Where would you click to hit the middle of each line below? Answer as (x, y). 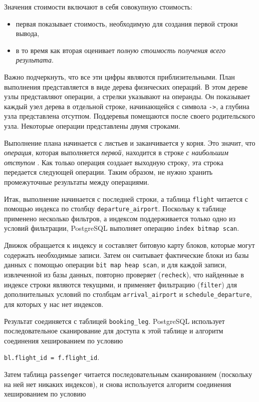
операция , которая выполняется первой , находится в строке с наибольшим (116, 152)
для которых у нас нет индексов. (54, 304)
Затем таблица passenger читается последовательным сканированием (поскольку (128, 374)
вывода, (28, 33)
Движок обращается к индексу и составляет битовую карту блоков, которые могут (129, 245)
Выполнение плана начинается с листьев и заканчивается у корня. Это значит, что (130, 142)
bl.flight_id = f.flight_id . (52, 357)
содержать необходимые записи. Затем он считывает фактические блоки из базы (126, 255)
